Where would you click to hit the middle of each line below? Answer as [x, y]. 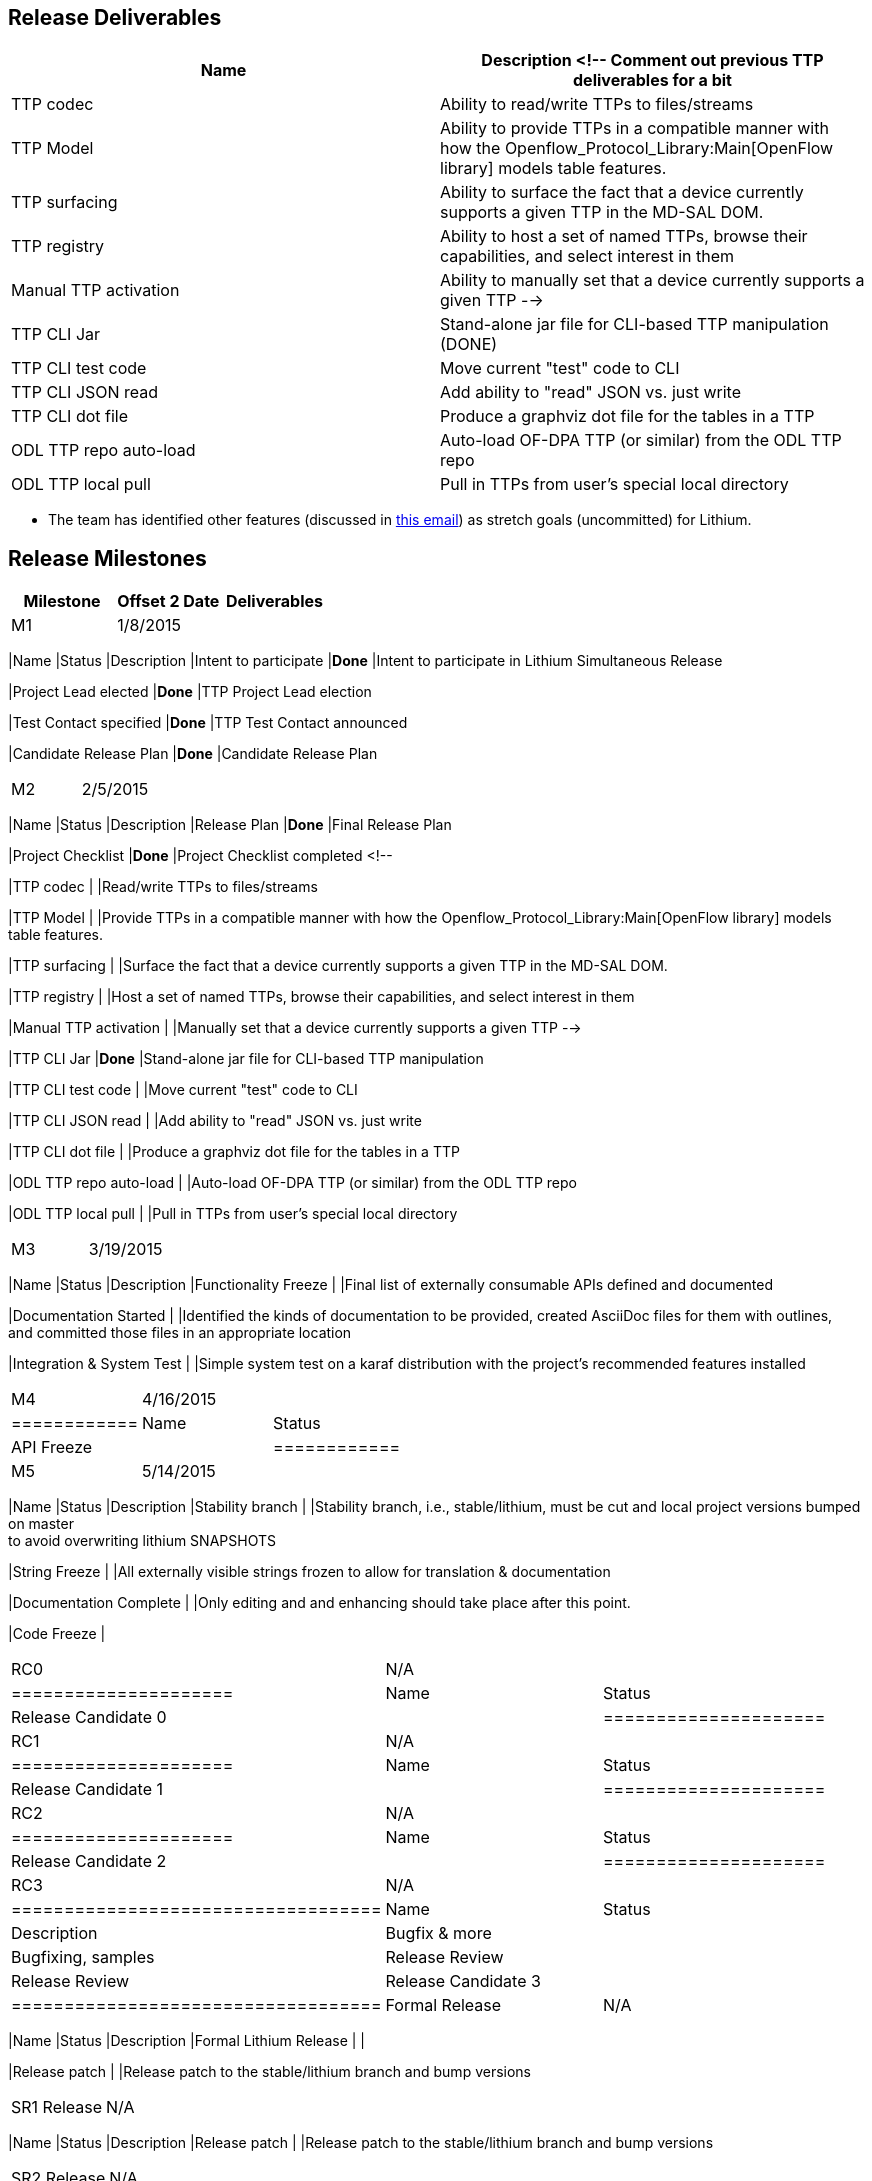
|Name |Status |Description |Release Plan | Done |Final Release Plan [230, 825]
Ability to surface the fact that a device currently [622, 192]
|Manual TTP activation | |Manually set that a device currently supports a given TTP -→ [295, 1028]
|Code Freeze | [57, 1634]
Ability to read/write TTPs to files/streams [597, 104]
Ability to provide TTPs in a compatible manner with [634, 128]
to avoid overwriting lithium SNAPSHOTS [142, 1541]
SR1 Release [57, 2107]
